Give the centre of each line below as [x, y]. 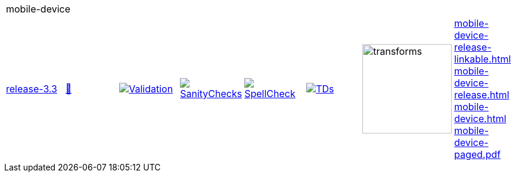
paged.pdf [478, 154]
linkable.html [483, 59]
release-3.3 [32, 89]
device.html [480, 119]
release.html [482, 95]
